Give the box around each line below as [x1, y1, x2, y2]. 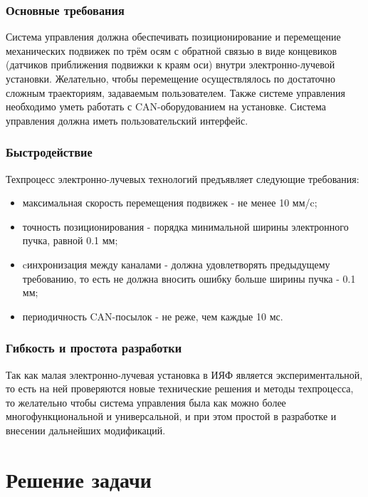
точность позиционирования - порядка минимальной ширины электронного [22, 219, 349, 234]
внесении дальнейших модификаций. [6, 422, 166, 437]
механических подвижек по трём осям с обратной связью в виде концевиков [6, 43, 337, 58]
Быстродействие [6, 143, 93, 161]
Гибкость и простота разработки [6, 339, 182, 357]
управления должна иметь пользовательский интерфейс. [6, 113, 248, 127]
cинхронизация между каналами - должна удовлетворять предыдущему [22, 256, 330, 271]
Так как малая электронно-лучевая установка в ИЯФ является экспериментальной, [6, 367, 363, 382]
